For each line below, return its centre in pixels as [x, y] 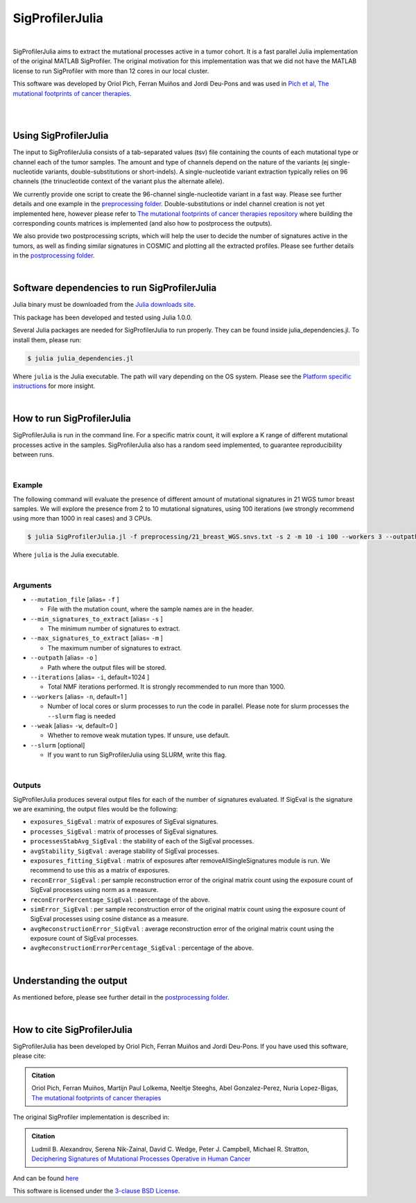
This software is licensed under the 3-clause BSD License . [96, 1191]
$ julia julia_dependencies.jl [81, 358]
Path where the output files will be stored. [107, 667]
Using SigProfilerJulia [61, 136]
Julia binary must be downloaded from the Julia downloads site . [104, 305]
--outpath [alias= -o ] [63, 658]
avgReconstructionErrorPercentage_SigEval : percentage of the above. [142, 948]
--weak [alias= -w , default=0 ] [74, 725]
